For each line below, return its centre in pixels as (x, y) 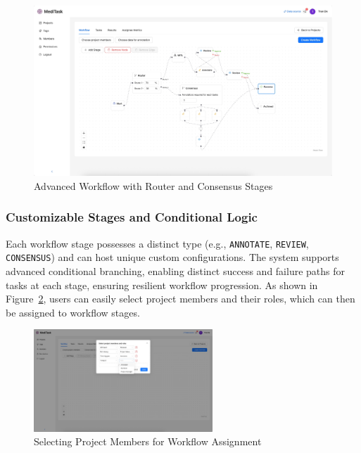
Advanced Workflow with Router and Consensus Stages (153, 185)
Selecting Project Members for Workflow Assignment (148, 441)
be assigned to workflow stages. (73, 312)
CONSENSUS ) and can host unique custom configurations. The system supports (172, 257)
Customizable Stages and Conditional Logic (132, 217)
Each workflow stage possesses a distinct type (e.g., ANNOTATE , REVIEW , (157, 243)
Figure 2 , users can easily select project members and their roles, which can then (180, 299)
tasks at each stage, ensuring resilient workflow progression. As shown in (162, 285)
